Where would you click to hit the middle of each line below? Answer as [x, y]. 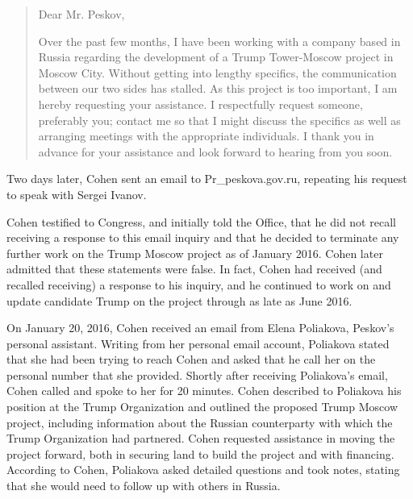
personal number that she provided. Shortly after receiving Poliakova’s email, [197, 374]
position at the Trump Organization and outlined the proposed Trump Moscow [202, 407]
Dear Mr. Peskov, [81, 14]
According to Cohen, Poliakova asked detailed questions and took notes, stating [203, 470]
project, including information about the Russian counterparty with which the [200, 422]
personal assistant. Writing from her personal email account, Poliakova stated [198, 343]
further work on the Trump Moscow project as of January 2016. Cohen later [195, 253]
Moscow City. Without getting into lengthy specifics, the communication [217, 72]
